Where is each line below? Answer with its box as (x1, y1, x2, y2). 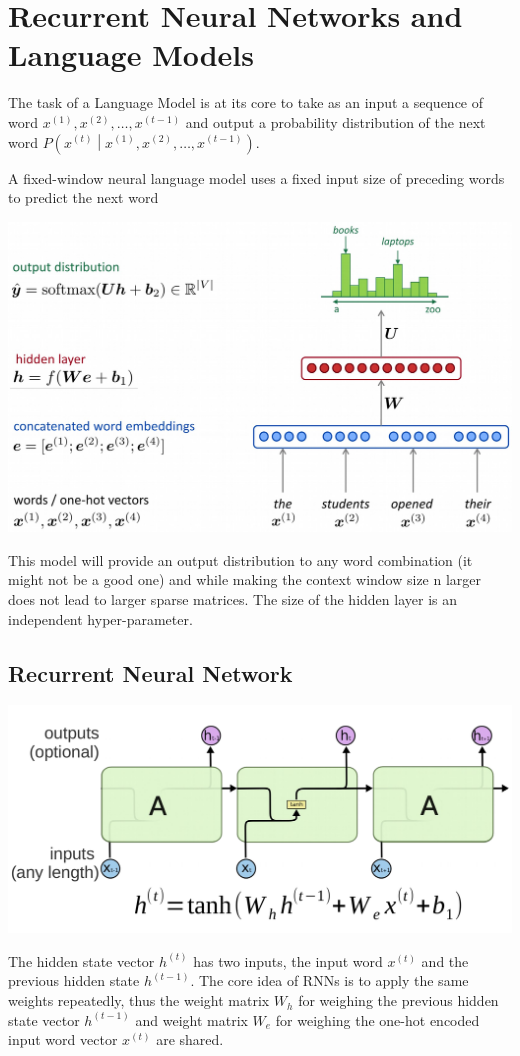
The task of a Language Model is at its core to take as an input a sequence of (8, 92, 484, 113)
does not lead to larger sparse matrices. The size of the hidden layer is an (8, 589, 457, 610)
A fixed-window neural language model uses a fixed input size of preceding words (8, 167, 505, 188)
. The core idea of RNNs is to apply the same (190, 970, 469, 991)
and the (421, 950, 469, 971)
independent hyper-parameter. (8, 608, 193, 629)
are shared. (156, 1029, 224, 1050)
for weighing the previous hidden (298, 990, 499, 1011)
